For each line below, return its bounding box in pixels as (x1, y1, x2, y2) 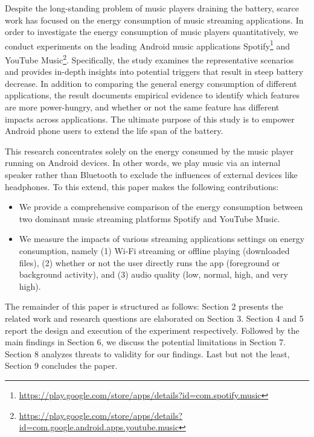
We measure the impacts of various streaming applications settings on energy (19, 232, 305, 245)
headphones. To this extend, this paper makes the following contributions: (5, 180, 279, 193)
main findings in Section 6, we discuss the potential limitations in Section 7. (5, 336, 286, 348)
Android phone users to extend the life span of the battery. (5, 124, 223, 137)
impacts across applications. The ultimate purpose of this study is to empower (5, 112, 295, 125)
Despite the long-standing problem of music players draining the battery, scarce (5, 2, 299, 14)
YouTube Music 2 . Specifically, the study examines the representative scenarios (5, 52, 294, 66)
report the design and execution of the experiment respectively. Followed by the (5, 324, 300, 336)
